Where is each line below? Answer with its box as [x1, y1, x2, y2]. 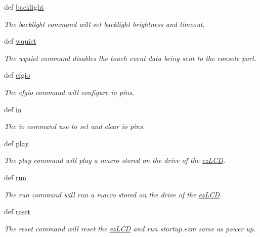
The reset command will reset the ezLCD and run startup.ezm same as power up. [4, 223, 256, 233]
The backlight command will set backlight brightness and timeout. [4, 18, 205, 29]
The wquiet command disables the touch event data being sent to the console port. [4, 52, 256, 63]
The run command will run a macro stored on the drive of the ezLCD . [4, 189, 222, 199]
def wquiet [4, 36, 36, 46]
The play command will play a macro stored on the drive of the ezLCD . [4, 155, 226, 165]
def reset [4, 206, 30, 217]
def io [4, 104, 21, 114]
